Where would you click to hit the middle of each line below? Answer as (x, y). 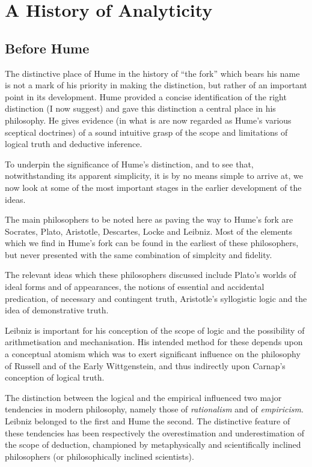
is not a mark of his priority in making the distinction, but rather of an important (156, 85)
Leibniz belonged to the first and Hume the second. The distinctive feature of (148, 421)
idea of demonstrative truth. (57, 310)
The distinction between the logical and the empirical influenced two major (143, 397)
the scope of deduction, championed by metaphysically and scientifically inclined (153, 444)
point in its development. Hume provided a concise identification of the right (146, 96)
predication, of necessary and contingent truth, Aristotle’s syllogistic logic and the (156, 298)
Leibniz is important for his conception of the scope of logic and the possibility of (155, 330)
